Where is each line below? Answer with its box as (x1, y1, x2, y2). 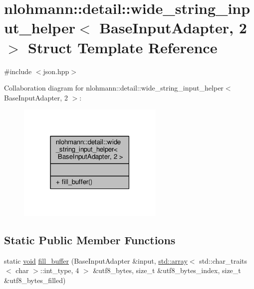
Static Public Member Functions (4, 232, 176, 247)
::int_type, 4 (40, 265, 79, 276)
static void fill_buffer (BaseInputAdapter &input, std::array (4, 255, 188, 266)
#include (4, 66, 32, 76)
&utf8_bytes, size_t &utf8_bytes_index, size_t (93, 265, 241, 276)
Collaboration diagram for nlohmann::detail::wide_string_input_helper (4, 83, 224, 93)
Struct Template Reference (28, 37, 218, 57)
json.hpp (43, 66, 69, 76)
